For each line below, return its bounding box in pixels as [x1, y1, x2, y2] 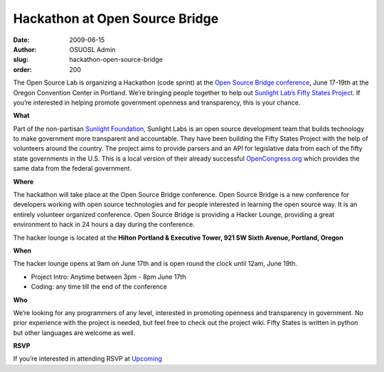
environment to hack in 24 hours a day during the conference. [13, 220, 195, 229]
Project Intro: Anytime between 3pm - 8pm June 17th [31, 272, 186, 281]
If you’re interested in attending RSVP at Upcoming [13, 354, 163, 363]
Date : [13, 36, 30, 44]
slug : [13, 55, 28, 64]
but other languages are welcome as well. [13, 328, 136, 337]
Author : [13, 45, 37, 53]
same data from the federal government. [13, 164, 132, 173]
